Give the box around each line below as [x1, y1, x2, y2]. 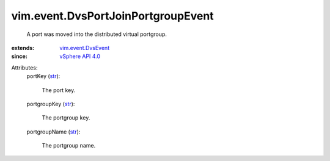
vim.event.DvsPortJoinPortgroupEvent [11, 9, 214, 23]
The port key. [42, 86, 76, 94]
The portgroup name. [42, 142, 96, 149]
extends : [11, 44, 35, 51]
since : [11, 52, 28, 60]
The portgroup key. [42, 114, 90, 121]
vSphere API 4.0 [59, 52, 101, 60]
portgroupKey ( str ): [26, 100, 75, 107]
